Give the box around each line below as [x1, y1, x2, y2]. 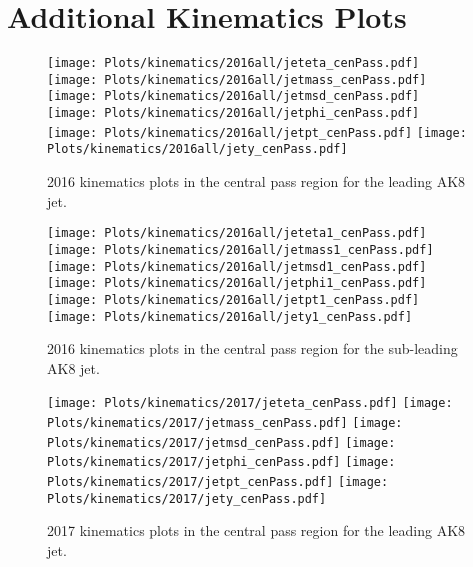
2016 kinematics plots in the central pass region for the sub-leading [47, 338, 458, 359]
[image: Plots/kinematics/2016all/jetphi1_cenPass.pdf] [47, 276, 427, 291]
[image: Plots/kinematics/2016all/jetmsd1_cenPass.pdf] [47, 259, 427, 274]
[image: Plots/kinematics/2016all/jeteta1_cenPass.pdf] [47, 226, 427, 241]
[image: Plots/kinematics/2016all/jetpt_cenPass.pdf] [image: [47, 125, 467, 140]
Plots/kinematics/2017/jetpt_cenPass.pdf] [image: [47, 475, 389, 489]
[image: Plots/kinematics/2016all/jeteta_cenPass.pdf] [47, 56, 420, 71]
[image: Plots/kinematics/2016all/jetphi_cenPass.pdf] [47, 106, 420, 121]
